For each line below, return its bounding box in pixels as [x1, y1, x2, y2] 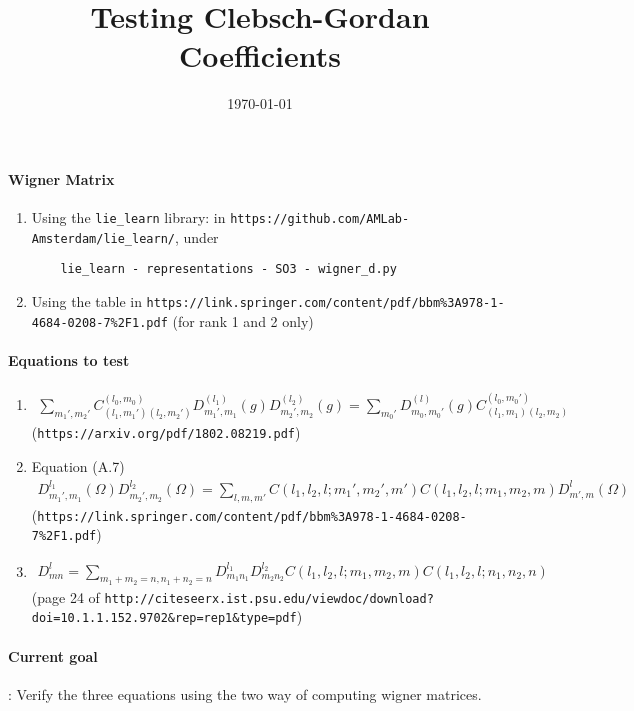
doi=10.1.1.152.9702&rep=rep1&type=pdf [31, 611, 297, 626]
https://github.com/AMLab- [230, 212, 410, 227]
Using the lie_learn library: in [31, 207, 226, 228]
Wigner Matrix [8, 168, 115, 189]
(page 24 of [31, 586, 100, 607]
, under [174, 226, 219, 247]
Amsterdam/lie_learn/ [31, 231, 175, 246]
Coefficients [178, 35, 342, 76]
